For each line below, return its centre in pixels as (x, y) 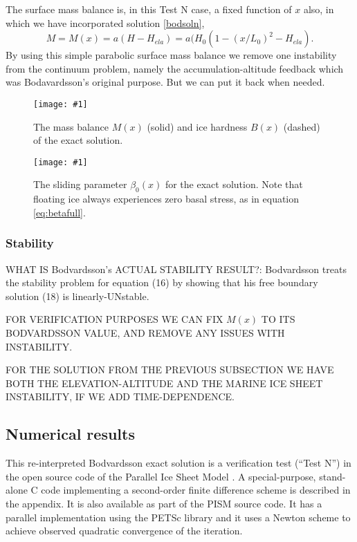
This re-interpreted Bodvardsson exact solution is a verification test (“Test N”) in (178, 463)
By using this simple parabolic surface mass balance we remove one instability (171, 55)
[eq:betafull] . (59, 212)
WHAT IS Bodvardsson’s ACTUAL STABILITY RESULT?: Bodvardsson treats (176, 269)
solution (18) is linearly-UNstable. (77, 296)
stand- (332, 476)
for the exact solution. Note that (234, 184)
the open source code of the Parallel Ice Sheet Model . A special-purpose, (161, 476)
